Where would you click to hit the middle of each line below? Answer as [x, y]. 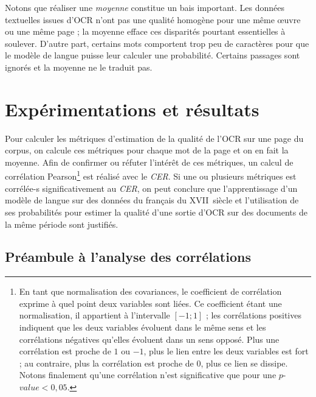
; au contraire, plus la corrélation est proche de [106, 363]
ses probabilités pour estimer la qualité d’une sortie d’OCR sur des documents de [156, 212]
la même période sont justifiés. [62, 224]
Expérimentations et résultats [132, 109]
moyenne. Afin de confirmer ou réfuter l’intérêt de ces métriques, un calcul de [149, 162]
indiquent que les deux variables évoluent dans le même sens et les [143, 327]
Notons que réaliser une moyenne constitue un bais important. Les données [145, 7]
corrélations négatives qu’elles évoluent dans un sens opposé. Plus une [149, 339]
